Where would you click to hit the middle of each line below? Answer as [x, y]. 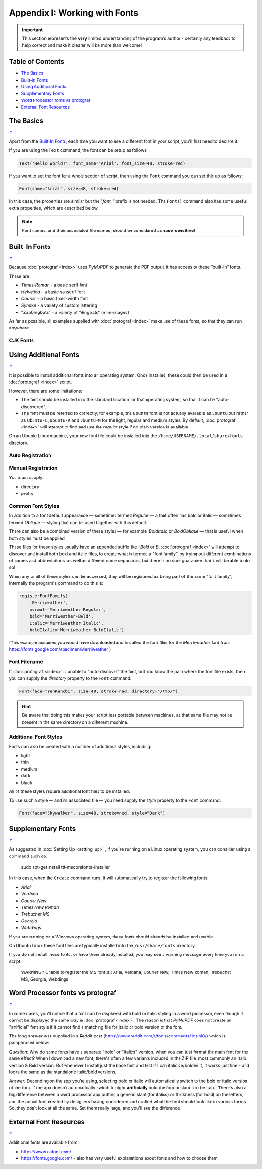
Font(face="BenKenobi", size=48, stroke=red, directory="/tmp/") [98, 691]
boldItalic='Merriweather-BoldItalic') [77, 630]
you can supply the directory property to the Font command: [70, 678]
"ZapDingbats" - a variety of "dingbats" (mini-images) [75, 312]
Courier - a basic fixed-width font [55, 298]
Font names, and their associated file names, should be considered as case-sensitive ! [108, 230]
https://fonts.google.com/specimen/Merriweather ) [60, 649]
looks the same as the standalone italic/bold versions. [63, 1072]
